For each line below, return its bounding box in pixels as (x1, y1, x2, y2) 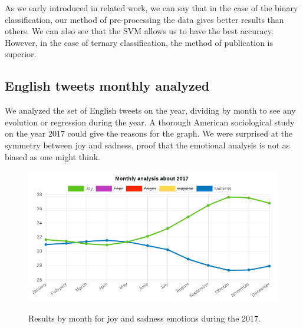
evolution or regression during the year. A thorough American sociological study (5, 115, 295, 128)
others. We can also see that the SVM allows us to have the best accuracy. (5, 25, 274, 37)
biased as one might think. (5, 150, 100, 163)
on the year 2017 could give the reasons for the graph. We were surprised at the (5, 127, 293, 140)
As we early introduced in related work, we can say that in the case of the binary (5, 2, 298, 14)
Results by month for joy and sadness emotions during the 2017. (28, 312, 261, 324)
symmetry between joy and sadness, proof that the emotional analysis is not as (5, 138, 290, 151)
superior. (5, 48, 37, 60)
